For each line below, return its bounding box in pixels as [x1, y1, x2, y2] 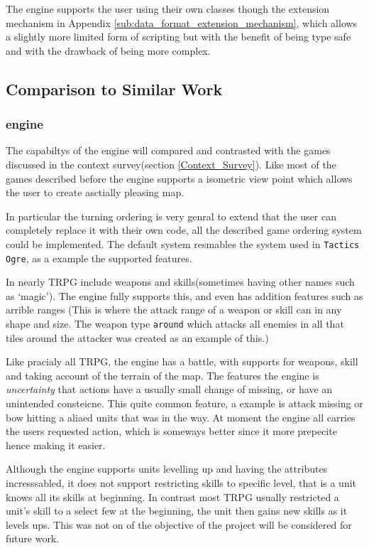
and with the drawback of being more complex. [6, 43, 211, 58]
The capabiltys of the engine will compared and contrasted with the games [6, 143, 331, 158]
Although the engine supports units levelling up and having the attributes [6, 461, 328, 476]
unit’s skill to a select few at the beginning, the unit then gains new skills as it [6, 503, 348, 518]
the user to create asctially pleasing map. [6, 185, 184, 200]
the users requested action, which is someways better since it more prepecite [6, 424, 337, 439]
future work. [6, 531, 60, 546]
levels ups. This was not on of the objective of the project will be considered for [6, 517, 352, 532]
